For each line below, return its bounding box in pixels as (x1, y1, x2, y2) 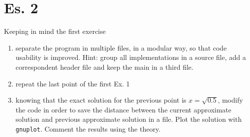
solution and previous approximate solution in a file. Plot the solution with (15, 114, 242, 124)
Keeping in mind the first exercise (4, 26, 106, 36)
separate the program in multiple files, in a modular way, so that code (15, 42, 227, 53)
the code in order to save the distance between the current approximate (15, 104, 231, 114)
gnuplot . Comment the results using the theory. (15, 123, 161, 134)
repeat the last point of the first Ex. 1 (15, 78, 130, 88)
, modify (218, 95, 243, 105)
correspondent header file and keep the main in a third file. (15, 61, 193, 72)
